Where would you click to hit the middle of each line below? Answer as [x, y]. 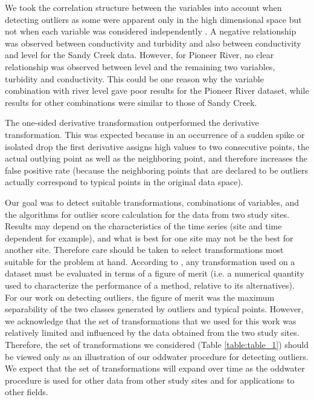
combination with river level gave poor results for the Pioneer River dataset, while [157, 90]
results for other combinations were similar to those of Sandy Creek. [131, 102]
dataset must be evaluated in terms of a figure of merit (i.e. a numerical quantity [155, 273]
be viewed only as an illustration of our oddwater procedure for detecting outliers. [157, 356]
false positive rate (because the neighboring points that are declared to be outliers [157, 170]
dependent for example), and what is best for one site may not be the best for [149, 238]
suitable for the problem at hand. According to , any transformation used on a [150, 261]
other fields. [27, 392]
